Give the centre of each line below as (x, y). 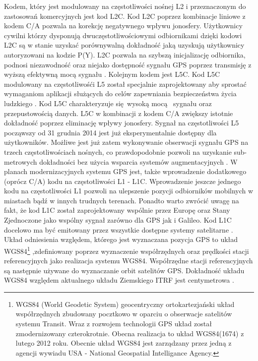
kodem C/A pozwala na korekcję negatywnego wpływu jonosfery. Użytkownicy (123, 26)
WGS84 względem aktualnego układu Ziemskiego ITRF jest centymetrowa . (119, 280)
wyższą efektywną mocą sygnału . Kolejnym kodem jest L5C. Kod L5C (112, 74)
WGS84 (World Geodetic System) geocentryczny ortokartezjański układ (125, 304)
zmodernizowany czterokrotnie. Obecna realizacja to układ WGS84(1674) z (130, 333)
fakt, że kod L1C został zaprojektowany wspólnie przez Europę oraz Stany (117, 210)
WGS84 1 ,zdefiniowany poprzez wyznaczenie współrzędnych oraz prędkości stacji (127, 250)
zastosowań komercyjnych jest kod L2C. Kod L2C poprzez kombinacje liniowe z (125, 16)
